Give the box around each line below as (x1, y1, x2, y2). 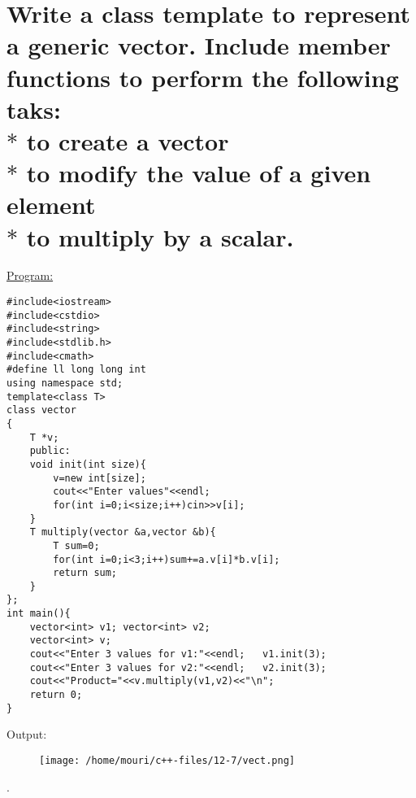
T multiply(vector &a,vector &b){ (29, 526, 216, 539)
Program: (6, 267, 54, 284)
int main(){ (6, 608, 71, 620)
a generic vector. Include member (6, 28, 391, 62)
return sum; (53, 567, 118, 579)
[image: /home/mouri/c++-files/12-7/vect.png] (39, 754, 295, 766)
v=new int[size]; (53, 472, 146, 484)
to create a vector (26, 124, 229, 157)
